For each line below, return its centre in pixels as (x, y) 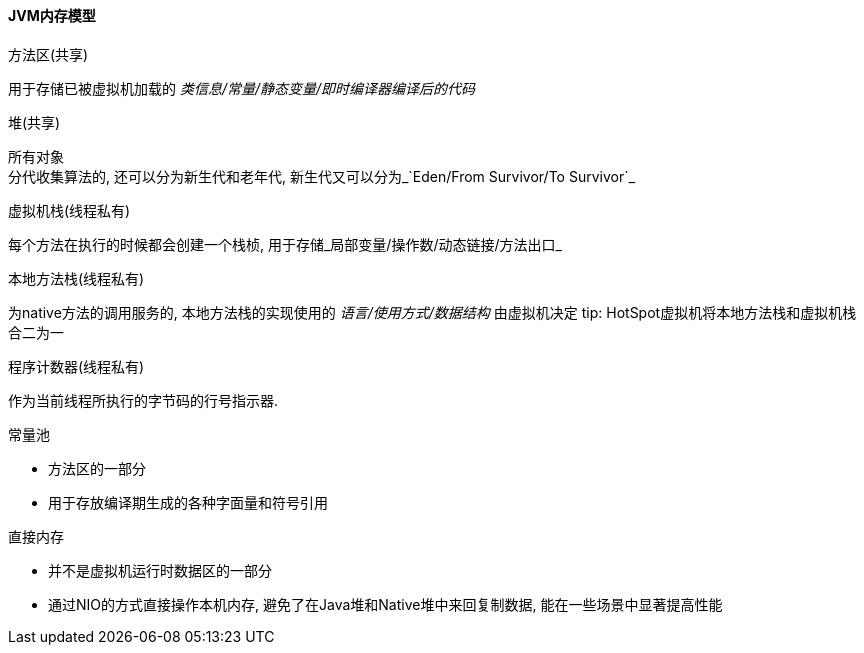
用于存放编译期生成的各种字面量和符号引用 (188, 502)
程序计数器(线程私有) (76, 366)
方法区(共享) (48, 54)
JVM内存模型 (52, 15)
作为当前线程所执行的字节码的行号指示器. (143, 400)
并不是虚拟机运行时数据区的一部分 (160, 570)
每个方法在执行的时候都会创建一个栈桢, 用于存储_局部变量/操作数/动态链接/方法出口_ (285, 244)
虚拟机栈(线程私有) (69, 210)
